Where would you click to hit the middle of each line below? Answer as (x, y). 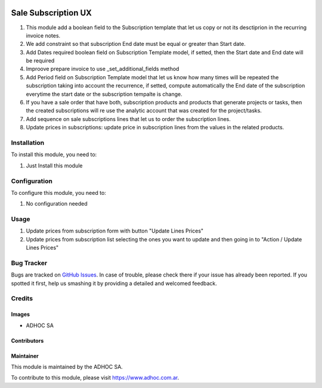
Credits (22, 299)
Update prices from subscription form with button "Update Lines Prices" (115, 231)
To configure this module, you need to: (59, 193)
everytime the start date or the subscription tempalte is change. (104, 94)
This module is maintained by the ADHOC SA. (67, 367)
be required (40, 61)
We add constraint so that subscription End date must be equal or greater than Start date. (136, 44)
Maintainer (25, 356)
